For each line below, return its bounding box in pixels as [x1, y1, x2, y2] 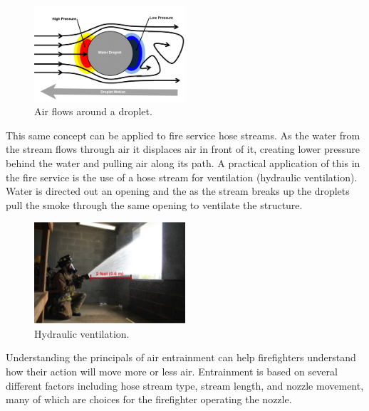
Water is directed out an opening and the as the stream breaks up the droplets [6, 183, 350, 198]
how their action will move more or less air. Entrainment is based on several [6, 364, 338, 379]
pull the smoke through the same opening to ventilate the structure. [6, 197, 303, 212]
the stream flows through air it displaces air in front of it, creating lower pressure [6, 142, 360, 156]
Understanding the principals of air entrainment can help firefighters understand [6, 350, 356, 365]
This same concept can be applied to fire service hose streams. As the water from [6, 127, 360, 142]
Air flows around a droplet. [34, 104, 152, 119]
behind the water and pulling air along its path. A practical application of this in [6, 155, 360, 170]
